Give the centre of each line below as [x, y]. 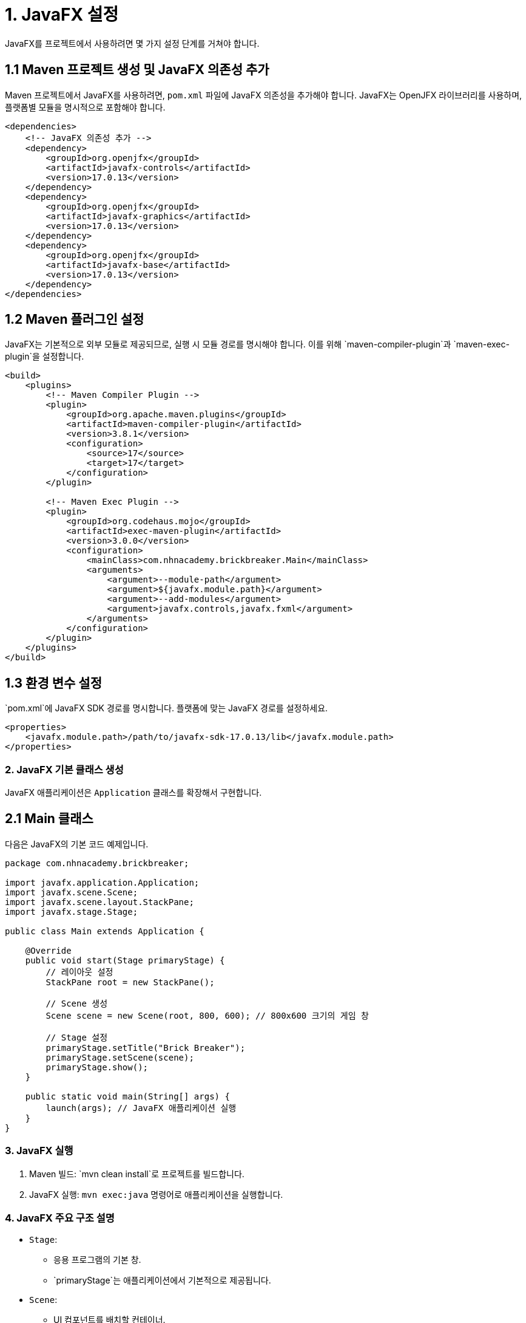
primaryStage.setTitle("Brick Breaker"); [146, 1048]
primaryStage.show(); [97, 1067]
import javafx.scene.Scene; [72, 892]
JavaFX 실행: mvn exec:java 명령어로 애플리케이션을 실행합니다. [156, 1194]
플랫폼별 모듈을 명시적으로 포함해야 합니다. [85, 107]
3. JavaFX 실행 [39, 1151]
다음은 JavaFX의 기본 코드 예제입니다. [77, 844]
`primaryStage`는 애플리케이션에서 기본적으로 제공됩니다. [162, 1280]
